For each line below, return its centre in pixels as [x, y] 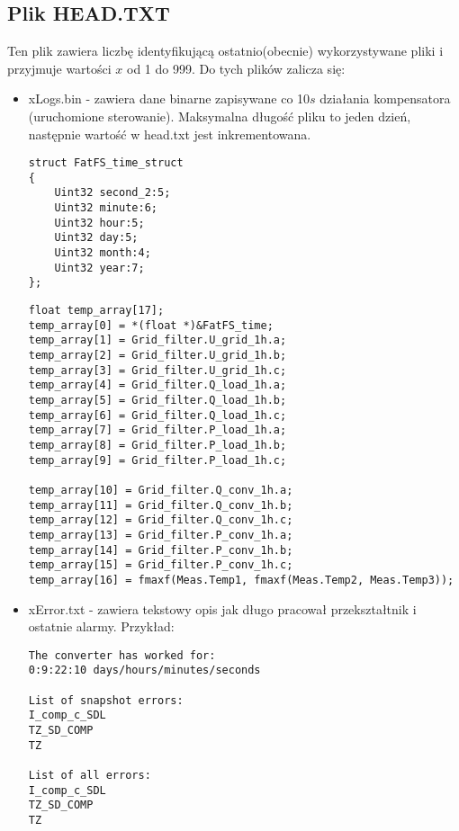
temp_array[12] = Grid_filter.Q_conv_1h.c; [161, 520]
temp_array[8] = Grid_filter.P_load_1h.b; [157, 445]
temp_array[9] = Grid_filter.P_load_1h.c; [157, 460]
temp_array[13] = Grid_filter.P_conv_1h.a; [161, 535]
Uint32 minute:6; [106, 208]
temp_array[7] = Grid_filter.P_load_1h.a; [157, 430]
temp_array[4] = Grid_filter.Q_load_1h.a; [157, 385]
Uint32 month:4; [103, 253]
